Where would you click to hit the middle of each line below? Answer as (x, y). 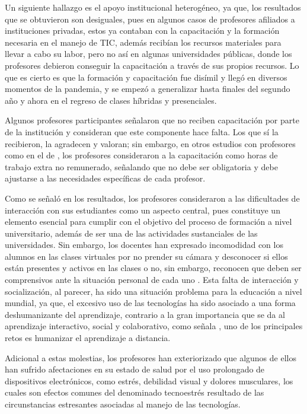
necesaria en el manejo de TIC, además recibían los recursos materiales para (143, 42)
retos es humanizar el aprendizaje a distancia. (88, 338)
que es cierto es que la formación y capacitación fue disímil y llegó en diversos (146, 77)
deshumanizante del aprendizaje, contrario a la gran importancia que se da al (145, 314)
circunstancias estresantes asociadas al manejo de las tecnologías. (123, 404)
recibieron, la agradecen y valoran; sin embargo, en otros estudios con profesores (150, 143)
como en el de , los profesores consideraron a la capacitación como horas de (141, 155)
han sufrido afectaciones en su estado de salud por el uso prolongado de (135, 369)
